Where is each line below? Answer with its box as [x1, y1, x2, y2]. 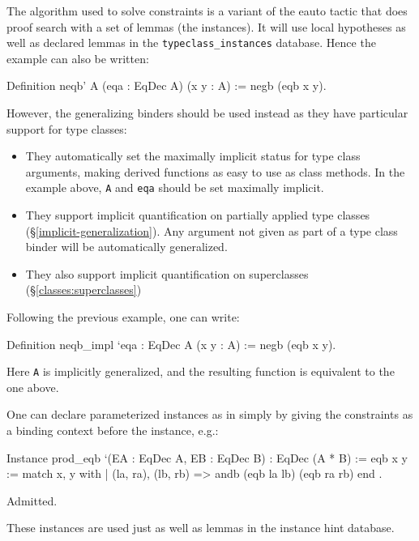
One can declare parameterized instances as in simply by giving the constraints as [6, 406, 413, 423]
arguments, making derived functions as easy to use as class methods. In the [25, 163, 405, 180]
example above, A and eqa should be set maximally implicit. [25, 179, 324, 196]
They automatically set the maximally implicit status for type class [25, 147, 361, 164]
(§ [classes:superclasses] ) [25, 281, 142, 298]
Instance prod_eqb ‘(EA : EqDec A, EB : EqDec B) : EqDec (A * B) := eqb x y [6, 449, 408, 466]
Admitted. [6, 492, 58, 509]
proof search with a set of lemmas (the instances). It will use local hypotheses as [6, 18, 406, 35]
